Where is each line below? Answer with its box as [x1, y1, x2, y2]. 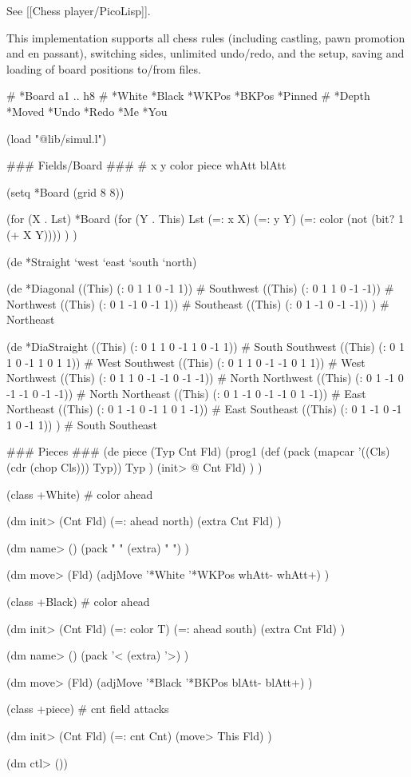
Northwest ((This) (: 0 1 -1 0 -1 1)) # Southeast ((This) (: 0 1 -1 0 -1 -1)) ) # [6, 295, 389, 312]
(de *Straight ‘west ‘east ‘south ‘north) [6, 253, 197, 269]
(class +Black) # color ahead [6, 593, 150, 610]
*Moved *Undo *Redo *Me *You [6, 102, 168, 119]
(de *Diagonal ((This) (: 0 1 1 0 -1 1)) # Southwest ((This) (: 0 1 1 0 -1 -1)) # [6, 280, 394, 297]
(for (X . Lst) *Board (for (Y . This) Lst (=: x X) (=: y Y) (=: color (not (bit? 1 [6, 210, 404, 227]
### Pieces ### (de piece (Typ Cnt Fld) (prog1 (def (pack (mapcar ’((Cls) [6, 443, 390, 460]
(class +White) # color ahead [6, 485, 153, 502]
